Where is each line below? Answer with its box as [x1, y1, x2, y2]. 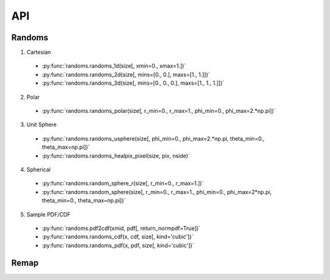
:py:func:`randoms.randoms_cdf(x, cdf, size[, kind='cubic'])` [42, 233, 194, 240]
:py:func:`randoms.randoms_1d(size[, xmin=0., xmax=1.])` [42, 62, 186, 70]
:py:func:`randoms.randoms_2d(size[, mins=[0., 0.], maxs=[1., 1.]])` [42, 71, 210, 78]
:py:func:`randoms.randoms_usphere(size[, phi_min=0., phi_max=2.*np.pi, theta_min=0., [42, 135, 265, 142]
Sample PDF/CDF [26, 210, 71, 218]
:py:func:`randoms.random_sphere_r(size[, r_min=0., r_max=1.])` [42, 180, 204, 187]
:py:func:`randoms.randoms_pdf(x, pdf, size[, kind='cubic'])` [42, 242, 194, 249]
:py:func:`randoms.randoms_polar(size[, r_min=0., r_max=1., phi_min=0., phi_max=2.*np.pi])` [42, 107, 276, 115]
